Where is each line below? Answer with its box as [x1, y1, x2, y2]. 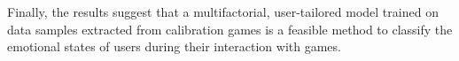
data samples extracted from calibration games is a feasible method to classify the [7, 19, 453, 38]
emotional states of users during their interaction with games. [7, 37, 341, 56]
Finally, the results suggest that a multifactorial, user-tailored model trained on [7, 3, 439, 20]
